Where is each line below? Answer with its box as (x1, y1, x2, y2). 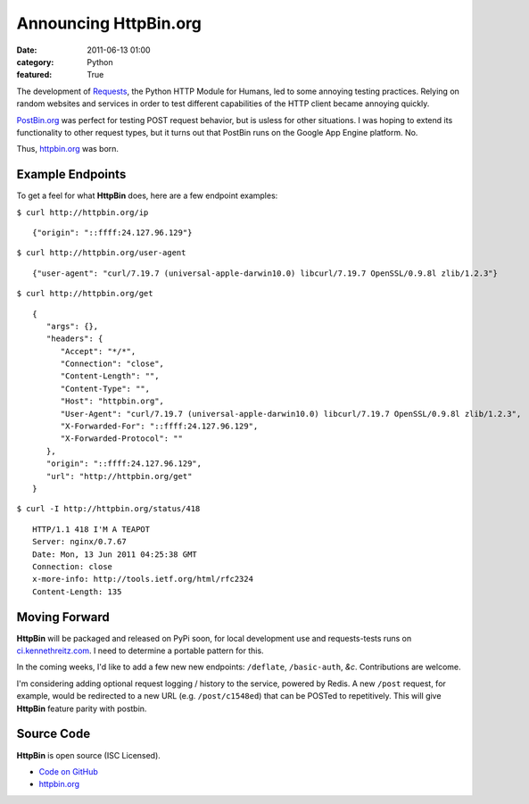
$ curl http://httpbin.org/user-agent (16, 248, 186, 258)
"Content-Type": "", (60, 384, 151, 394)
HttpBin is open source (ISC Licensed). (16, 750, 161, 760)
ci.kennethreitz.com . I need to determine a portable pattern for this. (16, 645, 264, 656)
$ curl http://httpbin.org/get (16, 288, 153, 299)
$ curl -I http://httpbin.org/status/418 (16, 504, 201, 514)
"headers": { (45, 334, 103, 344)
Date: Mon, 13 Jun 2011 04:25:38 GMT (32, 549, 198, 559)
